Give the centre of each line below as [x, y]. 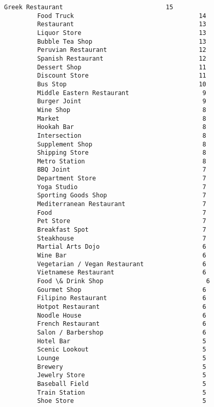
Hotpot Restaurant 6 [122, 307]
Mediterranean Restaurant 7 [122, 204]
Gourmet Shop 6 [122, 290]
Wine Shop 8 [122, 110]
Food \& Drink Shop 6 [123, 281]
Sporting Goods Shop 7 [122, 196]
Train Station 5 [122, 392]
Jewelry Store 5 [122, 375]
